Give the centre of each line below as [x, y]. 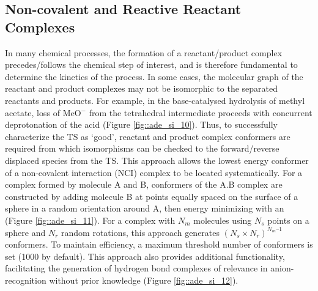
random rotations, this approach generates [141, 232]
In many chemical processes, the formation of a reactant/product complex [144, 52]
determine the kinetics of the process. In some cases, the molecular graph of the [154, 76]
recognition [26, 280]
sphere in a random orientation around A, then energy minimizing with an [145, 208]
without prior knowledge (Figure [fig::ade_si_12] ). [144, 280]
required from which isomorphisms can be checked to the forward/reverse [142, 148]
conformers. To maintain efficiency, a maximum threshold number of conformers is [159, 244]
